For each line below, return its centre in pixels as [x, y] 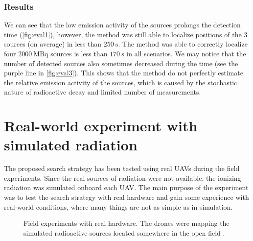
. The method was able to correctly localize [183, 44]
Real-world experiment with [101, 126]
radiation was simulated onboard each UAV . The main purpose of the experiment [126, 187]
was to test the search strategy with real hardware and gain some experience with [126, 197]
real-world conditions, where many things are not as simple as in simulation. [118, 206]
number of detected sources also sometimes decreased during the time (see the [121, 63]
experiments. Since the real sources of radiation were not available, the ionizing [123, 178]
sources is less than [79, 53]
